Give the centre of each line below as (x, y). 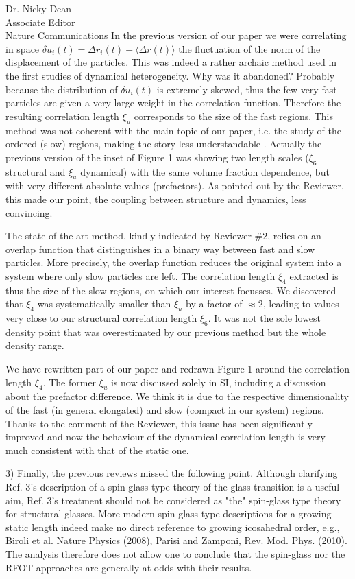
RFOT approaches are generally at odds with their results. (129, 567)
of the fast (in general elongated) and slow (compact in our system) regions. (165, 410)
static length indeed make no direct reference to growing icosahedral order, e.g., (173, 527)
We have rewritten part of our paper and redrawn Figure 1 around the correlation (177, 369)
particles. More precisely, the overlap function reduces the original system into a (174, 262)
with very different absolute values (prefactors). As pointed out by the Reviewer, (175, 186)
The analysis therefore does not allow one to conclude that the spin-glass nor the (175, 553)
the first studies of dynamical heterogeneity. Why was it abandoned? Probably (170, 75)
